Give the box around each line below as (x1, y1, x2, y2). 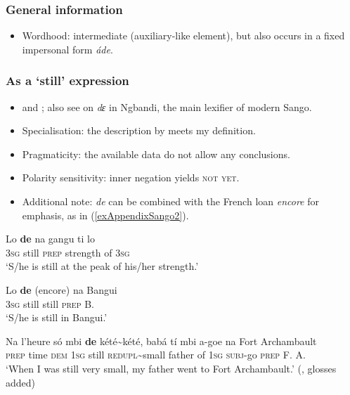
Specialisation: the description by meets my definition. (22, 123, 256, 138)
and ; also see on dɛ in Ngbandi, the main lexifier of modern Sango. (22, 99, 312, 114)
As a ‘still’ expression (6, 72, 129, 89)
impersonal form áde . (22, 41, 113, 56)
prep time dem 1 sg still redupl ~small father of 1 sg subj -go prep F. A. (6, 347, 306, 362)
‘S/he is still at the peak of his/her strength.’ (6, 259, 199, 273)
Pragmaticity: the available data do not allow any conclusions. (22, 146, 290, 161)
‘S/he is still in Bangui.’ (6, 310, 108, 325)
